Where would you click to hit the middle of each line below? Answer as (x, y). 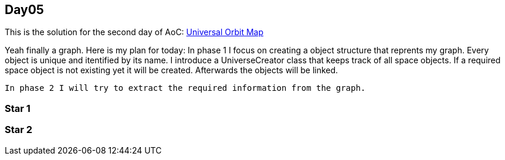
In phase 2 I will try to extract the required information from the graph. (185, 88)
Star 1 (18, 108)
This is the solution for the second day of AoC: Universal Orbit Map (134, 32)
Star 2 (19, 130)
